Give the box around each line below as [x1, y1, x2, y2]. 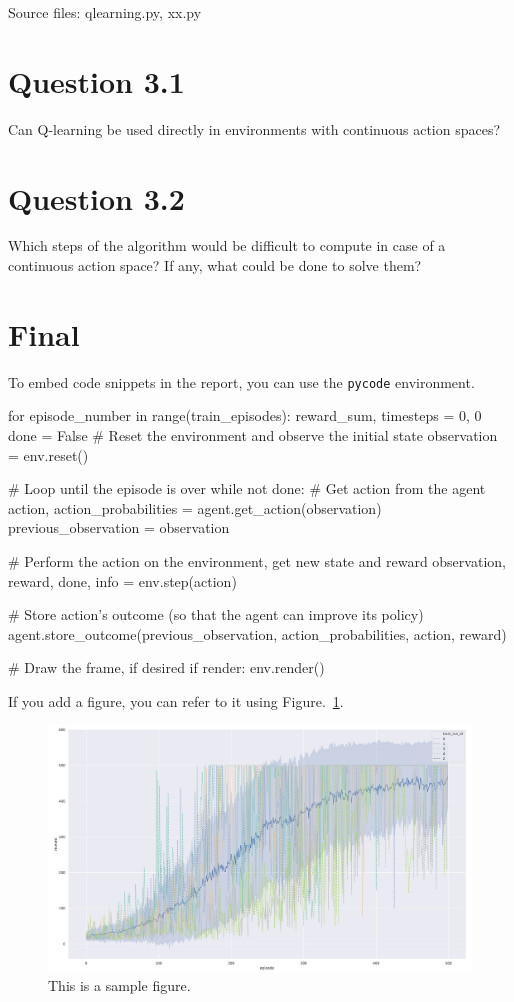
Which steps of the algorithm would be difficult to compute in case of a [8, 235, 446, 256]
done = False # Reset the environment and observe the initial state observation [8, 425, 498, 445]
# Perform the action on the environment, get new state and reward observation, [8, 550, 506, 571]
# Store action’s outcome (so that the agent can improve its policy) [8, 604, 424, 625]
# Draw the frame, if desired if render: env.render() [8, 657, 325, 678]
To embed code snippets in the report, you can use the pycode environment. [8, 371, 475, 392]
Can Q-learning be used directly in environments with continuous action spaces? [8, 118, 501, 139]
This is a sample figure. [48, 975, 191, 996]
